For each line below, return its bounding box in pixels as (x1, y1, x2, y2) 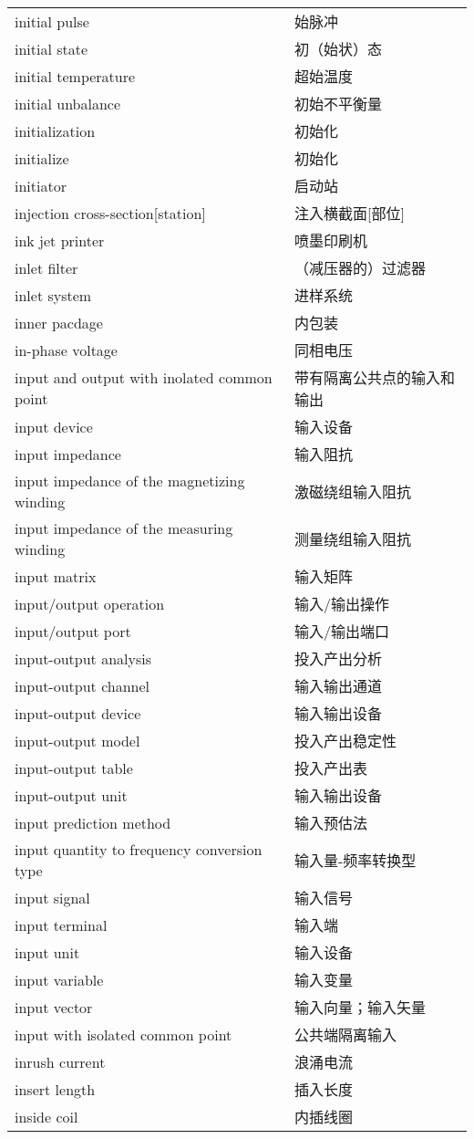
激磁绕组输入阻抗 (294, 481, 411, 502)
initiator (15, 174, 67, 196)
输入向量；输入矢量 (294, 997, 426, 1018)
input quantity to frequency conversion (15, 839, 263, 860)
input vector (15, 996, 93, 1018)
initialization (15, 120, 96, 141)
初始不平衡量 (294, 93, 382, 114)
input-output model (15, 729, 140, 751)
